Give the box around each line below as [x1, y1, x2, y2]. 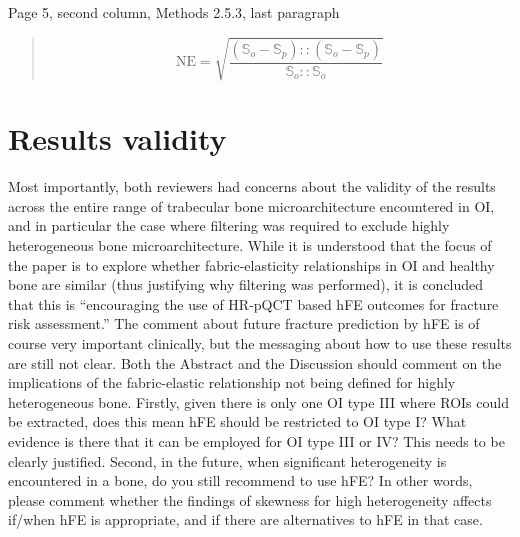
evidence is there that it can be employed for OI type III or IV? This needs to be [8, 430, 505, 451]
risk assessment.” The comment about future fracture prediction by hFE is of [8, 313, 480, 334]
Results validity [8, 118, 227, 159]
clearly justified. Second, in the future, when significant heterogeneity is [8, 450, 447, 471]
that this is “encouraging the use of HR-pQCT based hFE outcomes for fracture [8, 293, 499, 314]
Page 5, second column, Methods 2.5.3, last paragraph [8, 2, 340, 22]
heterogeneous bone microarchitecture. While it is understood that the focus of [8, 235, 492, 256]
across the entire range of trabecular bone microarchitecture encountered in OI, [8, 195, 495, 216]
